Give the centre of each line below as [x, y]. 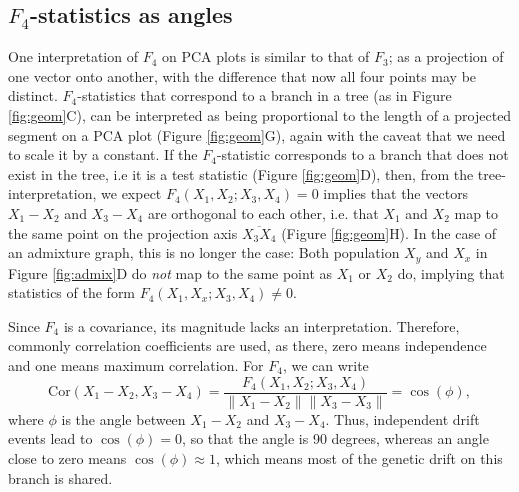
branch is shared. [60, 477]
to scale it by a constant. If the [103, 154]
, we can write [325, 364]
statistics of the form [72, 292]
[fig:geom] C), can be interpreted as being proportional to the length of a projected [260, 114]
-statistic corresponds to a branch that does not [362, 154]
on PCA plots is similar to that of [266, 56]
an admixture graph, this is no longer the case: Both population [204, 252]
